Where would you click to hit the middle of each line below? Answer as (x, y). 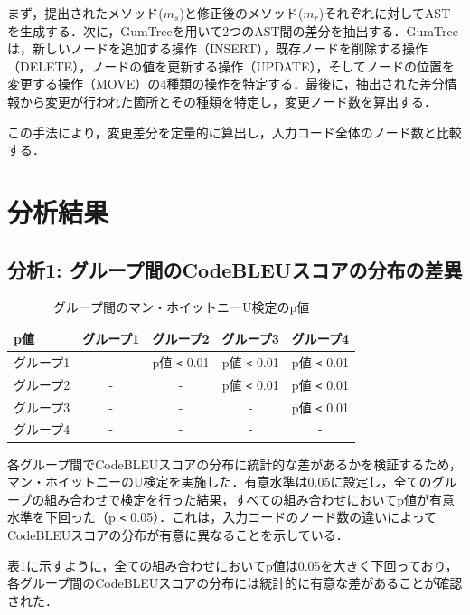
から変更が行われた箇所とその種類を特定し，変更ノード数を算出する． (228, 101)
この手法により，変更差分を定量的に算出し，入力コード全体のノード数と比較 (235, 132)
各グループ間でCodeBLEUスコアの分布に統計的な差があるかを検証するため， (235, 464)
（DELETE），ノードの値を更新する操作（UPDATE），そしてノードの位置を (231, 66)
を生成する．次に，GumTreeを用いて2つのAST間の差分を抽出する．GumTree (233, 30)
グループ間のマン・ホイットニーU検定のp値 (181, 307)
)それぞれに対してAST (385, 13)
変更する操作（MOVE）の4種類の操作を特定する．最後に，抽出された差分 (226, 84)
